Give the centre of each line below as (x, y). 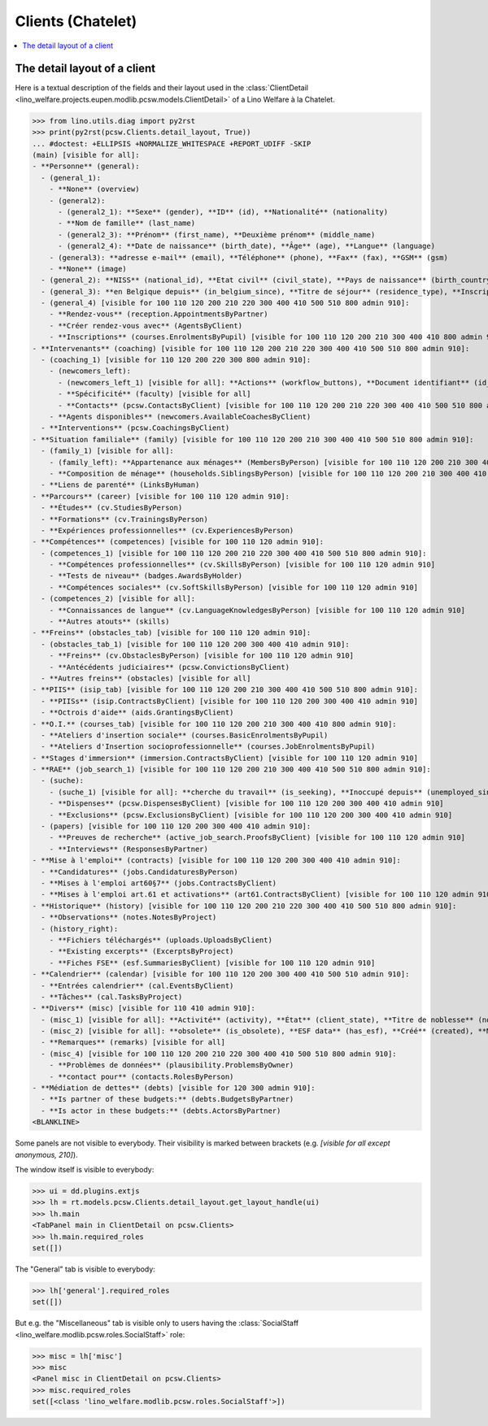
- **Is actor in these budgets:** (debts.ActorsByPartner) (161, 1111)
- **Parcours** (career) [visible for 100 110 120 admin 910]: (161, 496)
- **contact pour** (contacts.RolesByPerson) (142, 1076)
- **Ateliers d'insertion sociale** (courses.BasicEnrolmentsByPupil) (185, 735)
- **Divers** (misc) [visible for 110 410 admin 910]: (144, 1009)
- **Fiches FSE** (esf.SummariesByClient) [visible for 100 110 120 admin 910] (212, 963)
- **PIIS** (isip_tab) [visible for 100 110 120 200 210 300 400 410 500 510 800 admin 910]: (225, 690)
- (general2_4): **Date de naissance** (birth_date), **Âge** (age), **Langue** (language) (246, 246)
